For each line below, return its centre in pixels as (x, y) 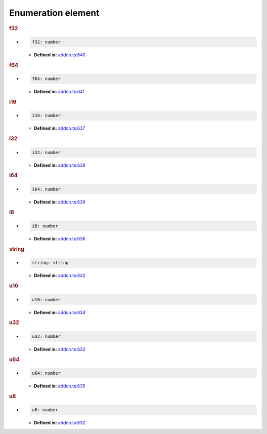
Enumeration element (54, 13)
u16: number (46, 299)
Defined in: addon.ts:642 (60, 276)
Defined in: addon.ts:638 (60, 165)
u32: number (46, 336)
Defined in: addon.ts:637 (60, 128)
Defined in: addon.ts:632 (60, 423)
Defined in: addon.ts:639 (60, 202)
